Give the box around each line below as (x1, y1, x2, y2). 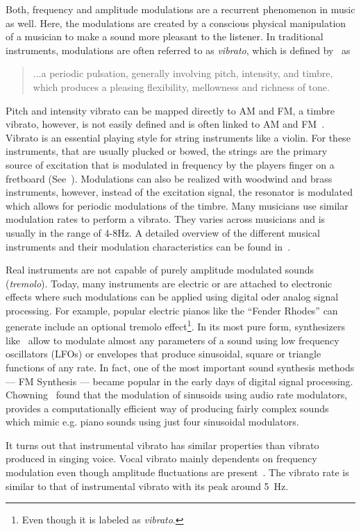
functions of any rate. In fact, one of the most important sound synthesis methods (6, 360, 355, 374)
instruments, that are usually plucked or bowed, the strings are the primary (6, 144, 328, 158)
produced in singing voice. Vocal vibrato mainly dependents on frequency (6, 451, 317, 466)
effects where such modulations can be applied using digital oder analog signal (6, 289, 339, 304)
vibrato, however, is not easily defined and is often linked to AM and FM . (6, 117, 325, 131)
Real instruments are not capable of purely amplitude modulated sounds (6, 262, 314, 277)
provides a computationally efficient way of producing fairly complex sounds (6, 401, 329, 415)
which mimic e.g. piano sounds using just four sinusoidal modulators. (6, 414, 299, 429)
